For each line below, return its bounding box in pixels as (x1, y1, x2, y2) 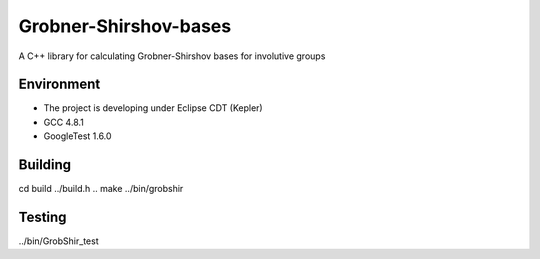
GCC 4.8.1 (43, 116, 84, 128)
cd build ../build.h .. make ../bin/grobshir (18, 183, 184, 195)
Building (18, 156, 72, 174)
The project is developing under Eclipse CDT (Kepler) (43, 102, 264, 114)
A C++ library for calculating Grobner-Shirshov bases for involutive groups (18, 50, 326, 62)
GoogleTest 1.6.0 (43, 130, 112, 142)
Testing (18, 208, 67, 225)
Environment (18, 76, 101, 93)
